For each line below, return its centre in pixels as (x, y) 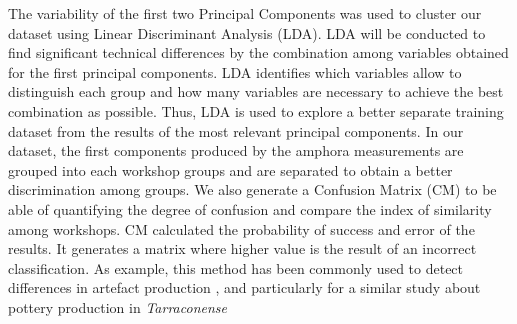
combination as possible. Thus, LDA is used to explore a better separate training (256, 110)
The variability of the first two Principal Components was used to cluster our (245, 13)
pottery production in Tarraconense (117, 306)
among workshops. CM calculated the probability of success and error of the (241, 228)
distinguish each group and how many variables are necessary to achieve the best (256, 91)
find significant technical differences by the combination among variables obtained (258, 52)
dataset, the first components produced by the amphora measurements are (236, 150)
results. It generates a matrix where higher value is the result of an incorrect (242, 248)
